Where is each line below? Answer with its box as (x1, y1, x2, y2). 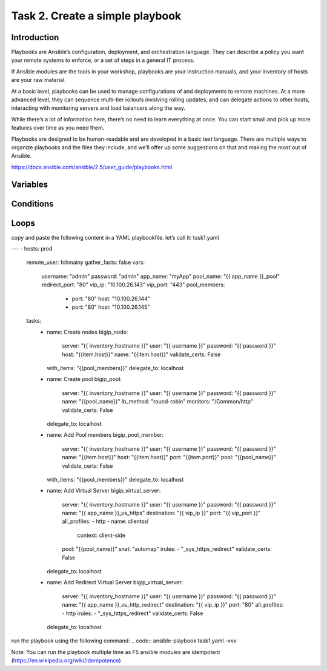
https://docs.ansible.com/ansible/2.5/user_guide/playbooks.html (11, 163, 173, 170)
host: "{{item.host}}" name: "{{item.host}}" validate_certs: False (62, 351, 221, 358)
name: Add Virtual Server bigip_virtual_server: (47, 487, 161, 494)
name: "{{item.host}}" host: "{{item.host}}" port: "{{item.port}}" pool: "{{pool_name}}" (62, 454, 277, 461)
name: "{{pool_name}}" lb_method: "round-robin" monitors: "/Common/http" (62, 398, 254, 405)
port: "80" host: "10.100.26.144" (71, 295, 151, 302)
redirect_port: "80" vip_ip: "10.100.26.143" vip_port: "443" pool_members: (41, 281, 225, 288)
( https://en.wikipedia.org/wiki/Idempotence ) (11, 657, 121, 664)
